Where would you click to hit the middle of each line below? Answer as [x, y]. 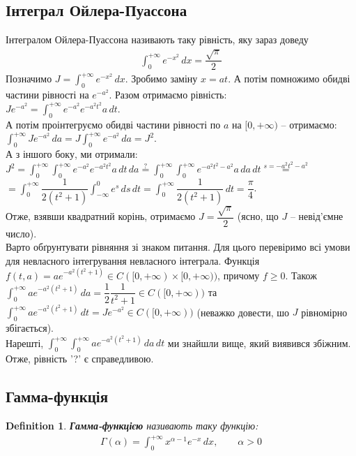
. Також [301, 275]
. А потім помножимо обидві [289, 79]
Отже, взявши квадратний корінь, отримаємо [101, 216]
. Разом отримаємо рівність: [168, 95]
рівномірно [324, 312]
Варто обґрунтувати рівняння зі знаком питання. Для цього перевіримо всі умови [178, 247]
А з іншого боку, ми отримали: [72, 153]
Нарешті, [25, 343]
